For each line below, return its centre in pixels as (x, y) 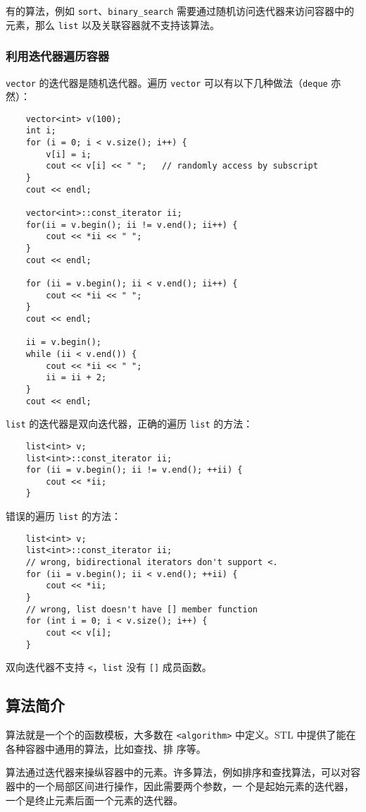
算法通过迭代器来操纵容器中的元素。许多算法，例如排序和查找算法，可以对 (178, 772)
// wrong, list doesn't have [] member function (141, 609)
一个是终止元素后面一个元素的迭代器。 (94, 800)
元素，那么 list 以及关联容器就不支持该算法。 (113, 24)
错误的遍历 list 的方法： (63, 516)
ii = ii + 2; (76, 378)
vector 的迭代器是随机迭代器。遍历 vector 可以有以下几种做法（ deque (167, 82)
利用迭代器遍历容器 (58, 56)
